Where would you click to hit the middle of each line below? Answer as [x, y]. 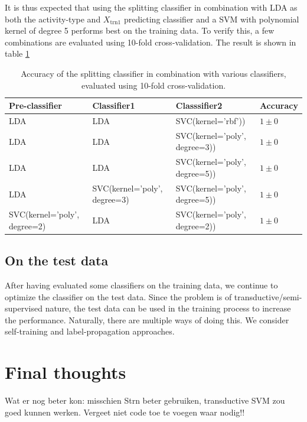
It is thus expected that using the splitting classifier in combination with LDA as [151, 7]
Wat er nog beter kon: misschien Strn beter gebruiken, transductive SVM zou [145, 400]
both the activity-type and [53, 19]
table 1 [17, 53]
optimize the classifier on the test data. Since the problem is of [118, 296]
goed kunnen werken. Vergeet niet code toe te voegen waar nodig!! [125, 412]
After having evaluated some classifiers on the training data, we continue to [141, 285]
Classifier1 [114, 105]
